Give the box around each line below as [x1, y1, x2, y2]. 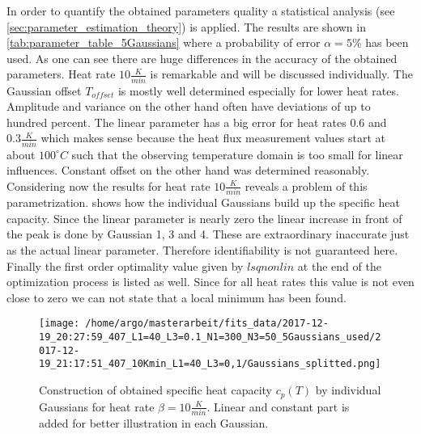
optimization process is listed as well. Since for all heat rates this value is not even [6, 273, 415, 290]
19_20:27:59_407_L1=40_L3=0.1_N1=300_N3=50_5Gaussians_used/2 [39, 331, 381, 343]
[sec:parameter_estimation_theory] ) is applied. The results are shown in [6, 18, 366, 35]
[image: [39, 318, 80, 330]
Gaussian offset [6, 82, 82, 99]
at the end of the [297, 257, 381, 274]
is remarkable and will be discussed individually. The [150, 65, 413, 82]
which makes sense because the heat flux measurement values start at [40, 129, 386, 146]
